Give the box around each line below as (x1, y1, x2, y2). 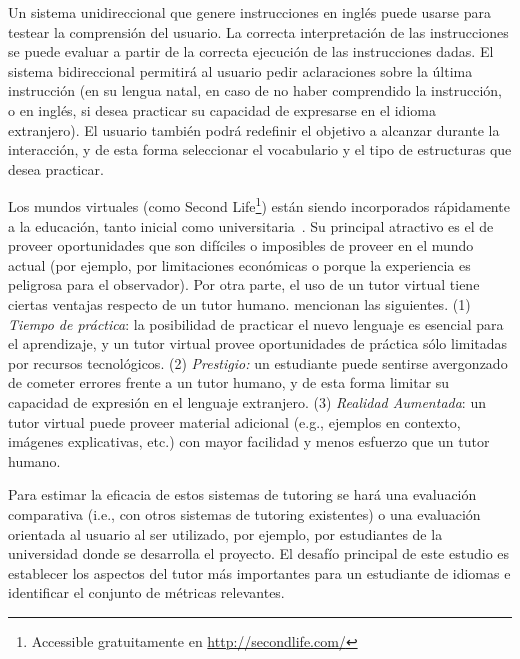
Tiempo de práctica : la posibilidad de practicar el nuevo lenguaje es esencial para (8, 313, 504, 334)
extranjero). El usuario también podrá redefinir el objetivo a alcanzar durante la (8, 119, 500, 140)
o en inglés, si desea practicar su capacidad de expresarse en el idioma (8, 99, 436, 120)
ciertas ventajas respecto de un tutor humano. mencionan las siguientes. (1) (8, 293, 471, 314)
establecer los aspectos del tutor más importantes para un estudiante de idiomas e (8, 562, 511, 583)
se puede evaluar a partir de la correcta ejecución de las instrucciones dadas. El (8, 41, 494, 62)
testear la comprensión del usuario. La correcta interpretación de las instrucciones (8, 21, 509, 42)
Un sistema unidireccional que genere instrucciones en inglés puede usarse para (8, 2, 491, 22)
